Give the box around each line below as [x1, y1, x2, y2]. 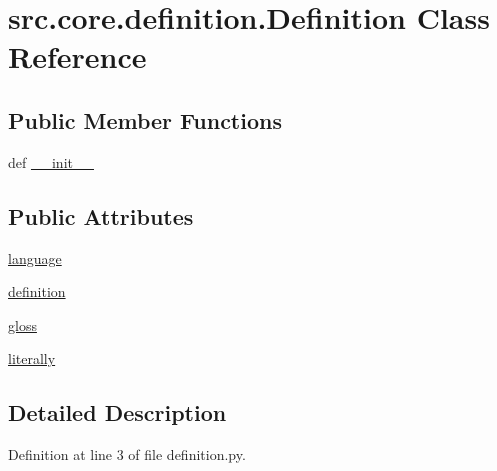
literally [8, 348, 56, 369]
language [8, 247, 62, 268]
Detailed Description [8, 397, 227, 428]
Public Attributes [8, 200, 194, 231]
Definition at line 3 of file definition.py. [8, 444, 246, 465]
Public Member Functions [8, 104, 282, 135]
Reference [8, 36, 147, 77]
